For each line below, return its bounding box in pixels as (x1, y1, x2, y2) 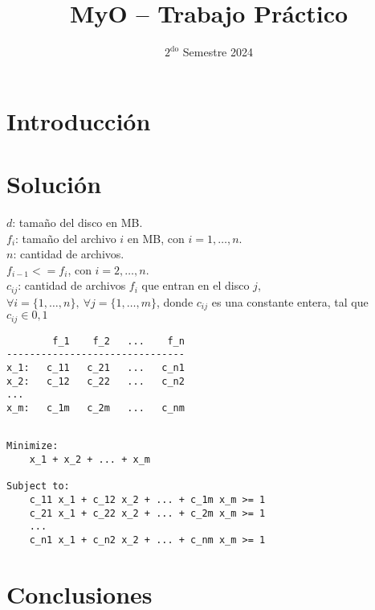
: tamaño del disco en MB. (12, 214, 143, 231)
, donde (157, 293, 194, 310)
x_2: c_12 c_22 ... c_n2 (6, 375, 185, 387)
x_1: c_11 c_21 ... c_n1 (6, 362, 185, 374)
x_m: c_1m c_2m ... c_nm (6, 402, 185, 414)
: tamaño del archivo (15, 229, 116, 246)
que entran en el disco (141, 277, 250, 294)
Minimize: (6, 440, 59, 452)
